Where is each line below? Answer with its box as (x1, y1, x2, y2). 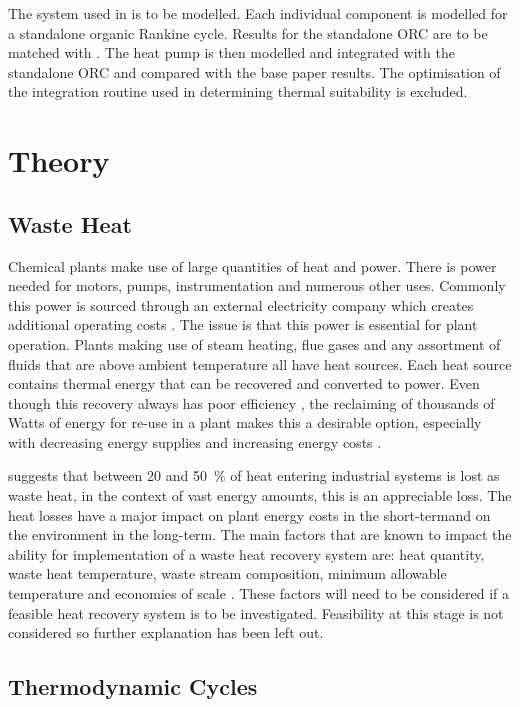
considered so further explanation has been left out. (8, 622, 324, 643)
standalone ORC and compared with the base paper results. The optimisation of (8, 61, 501, 82)
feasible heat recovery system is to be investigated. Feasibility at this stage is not (8, 602, 504, 623)
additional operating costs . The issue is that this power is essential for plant (8, 314, 478, 335)
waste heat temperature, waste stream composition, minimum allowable (8, 563, 447, 584)
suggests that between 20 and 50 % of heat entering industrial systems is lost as (8, 465, 500, 486)
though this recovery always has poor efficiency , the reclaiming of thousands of (8, 392, 495, 413)
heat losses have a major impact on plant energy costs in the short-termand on (8, 504, 491, 525)
